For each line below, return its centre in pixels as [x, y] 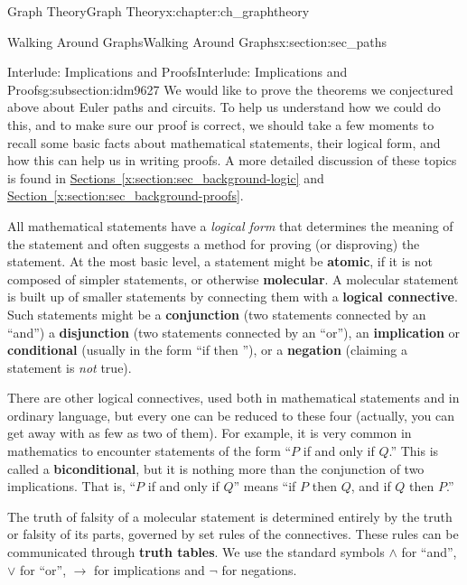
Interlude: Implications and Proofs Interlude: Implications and [177, 72]
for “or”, [43, 569]
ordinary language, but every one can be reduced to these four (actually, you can [231, 415]
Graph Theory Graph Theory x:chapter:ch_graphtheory [159, 11]
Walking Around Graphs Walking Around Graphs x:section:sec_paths [197, 41]
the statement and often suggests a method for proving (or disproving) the [214, 243]
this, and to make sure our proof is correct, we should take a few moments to [221, 124]
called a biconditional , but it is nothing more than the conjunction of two [216, 468]
